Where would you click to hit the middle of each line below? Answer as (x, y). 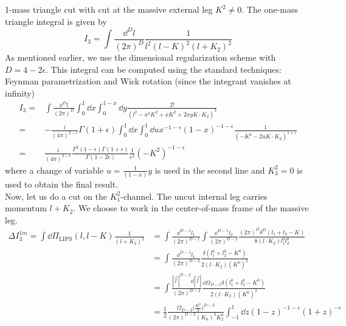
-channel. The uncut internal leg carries (194, 196)
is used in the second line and (210, 170)
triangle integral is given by (56, 21)
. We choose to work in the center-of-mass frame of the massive (191, 208)
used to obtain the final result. (62, 184)
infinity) (20, 93)
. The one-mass (270, 9)
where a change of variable (54, 170)
